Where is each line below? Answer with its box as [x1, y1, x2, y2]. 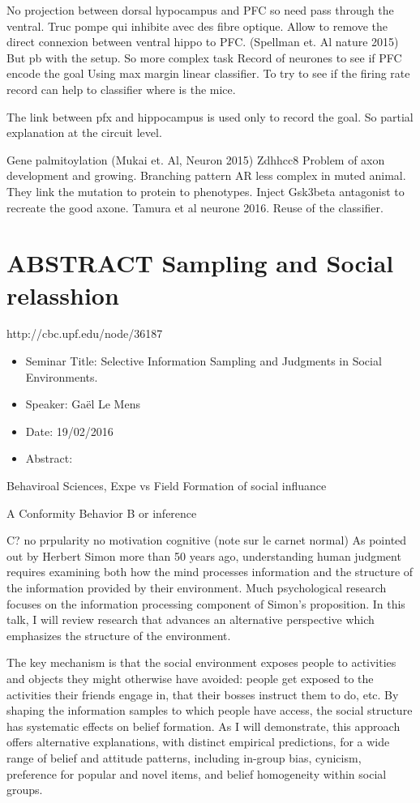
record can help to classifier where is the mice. [6, 80, 236, 97]
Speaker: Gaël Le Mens [25, 395, 140, 412]
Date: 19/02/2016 [25, 422, 114, 439]
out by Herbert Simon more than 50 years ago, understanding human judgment [6, 547, 401, 564]
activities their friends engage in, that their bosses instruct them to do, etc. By [6, 686, 399, 703]
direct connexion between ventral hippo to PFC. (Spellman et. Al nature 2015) [6, 33, 399, 50]
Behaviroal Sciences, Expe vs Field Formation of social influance [6, 477, 327, 493]
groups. [6, 781, 43, 798]
